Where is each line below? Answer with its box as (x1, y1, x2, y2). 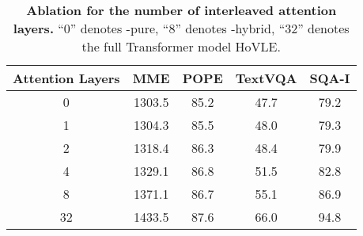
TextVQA (235, 69, 297, 87)
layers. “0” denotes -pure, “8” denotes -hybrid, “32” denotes (13, 19, 350, 37)
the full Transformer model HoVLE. (81, 37, 281, 55)
